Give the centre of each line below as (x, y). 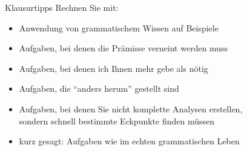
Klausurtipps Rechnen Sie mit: (62, 7)
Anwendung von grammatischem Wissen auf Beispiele (119, 27)
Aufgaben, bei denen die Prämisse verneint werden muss (123, 48)
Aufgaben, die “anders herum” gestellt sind (99, 88)
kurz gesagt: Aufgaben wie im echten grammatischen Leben (129, 141)
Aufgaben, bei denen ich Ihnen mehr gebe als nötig (114, 68)
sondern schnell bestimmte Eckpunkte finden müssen (117, 120)
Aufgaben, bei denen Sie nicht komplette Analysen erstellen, (131, 108)
